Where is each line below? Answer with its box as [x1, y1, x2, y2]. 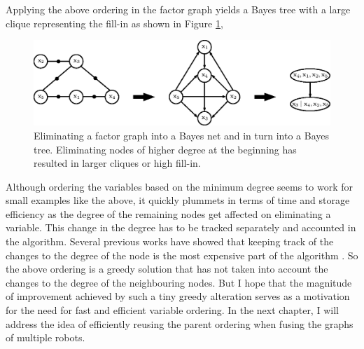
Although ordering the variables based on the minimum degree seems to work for [6, 179, 353, 193]
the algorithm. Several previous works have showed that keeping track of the [6, 234, 334, 249]
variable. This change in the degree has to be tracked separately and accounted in [6, 220, 356, 235]
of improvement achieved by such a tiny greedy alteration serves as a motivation [6, 289, 350, 303]
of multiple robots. [6, 330, 85, 345]
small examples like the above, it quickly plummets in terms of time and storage [6, 193, 350, 207]
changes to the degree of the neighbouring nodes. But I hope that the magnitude [6, 275, 352, 289]
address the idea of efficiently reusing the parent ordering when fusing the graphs [6, 316, 353, 331]
